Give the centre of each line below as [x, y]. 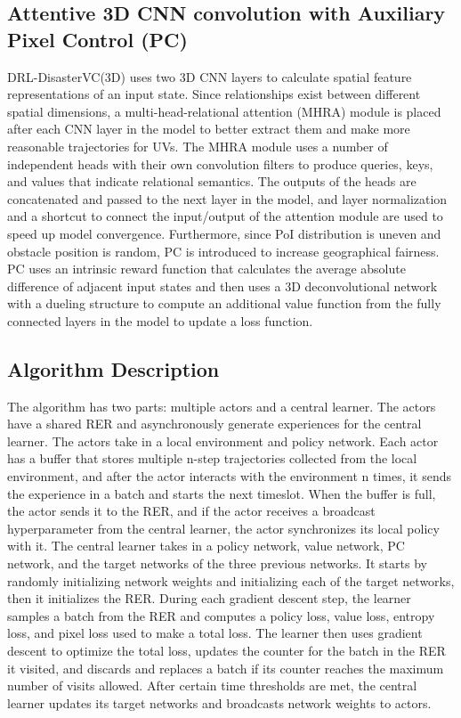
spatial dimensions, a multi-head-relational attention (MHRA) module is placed [224, 111]
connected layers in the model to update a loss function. [160, 320]
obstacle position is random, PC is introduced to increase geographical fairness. [223, 251]
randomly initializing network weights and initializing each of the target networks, [231, 580]
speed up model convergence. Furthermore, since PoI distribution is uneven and [224, 233]
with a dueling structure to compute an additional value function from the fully [224, 303]
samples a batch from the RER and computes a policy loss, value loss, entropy [221, 615]
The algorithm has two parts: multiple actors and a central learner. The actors [222, 406]
